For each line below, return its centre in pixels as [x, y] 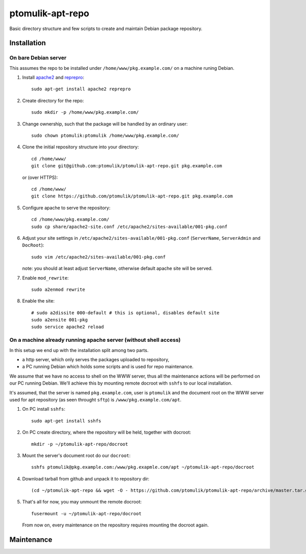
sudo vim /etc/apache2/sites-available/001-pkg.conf [98, 257]
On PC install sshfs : [44, 409]
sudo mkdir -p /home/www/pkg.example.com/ [85, 112]
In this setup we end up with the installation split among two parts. [79, 350]
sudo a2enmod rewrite [58, 289]
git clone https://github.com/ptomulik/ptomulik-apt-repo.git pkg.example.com [132, 196]
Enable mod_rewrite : [45, 278]
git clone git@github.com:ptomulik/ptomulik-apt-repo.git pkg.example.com [127, 166]
